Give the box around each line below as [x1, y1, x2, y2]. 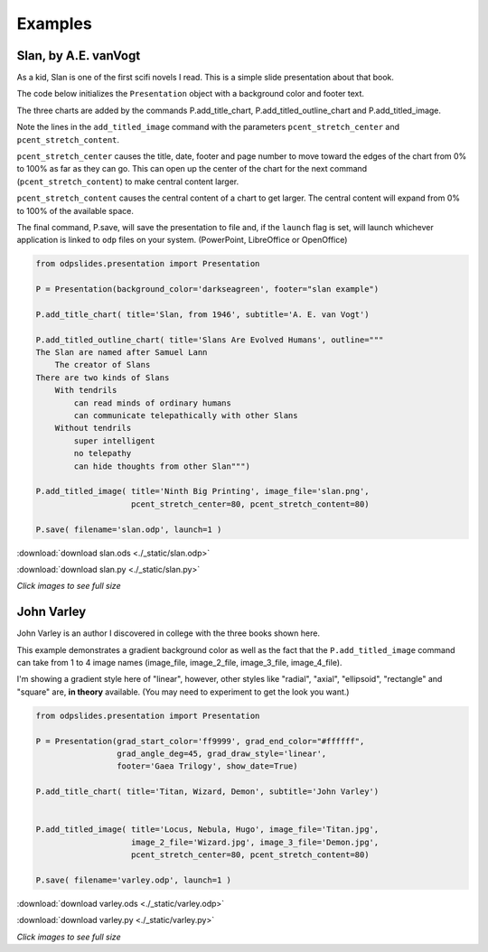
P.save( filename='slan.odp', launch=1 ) [35, 524, 222, 535]
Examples [16, 14, 92, 33]
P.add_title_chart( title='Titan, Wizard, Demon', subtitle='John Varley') [35, 787, 380, 797]
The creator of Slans [54, 359, 151, 370]
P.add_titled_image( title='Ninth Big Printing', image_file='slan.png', [35, 486, 370, 497]
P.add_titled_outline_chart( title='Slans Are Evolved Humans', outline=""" [35, 334, 384, 345]
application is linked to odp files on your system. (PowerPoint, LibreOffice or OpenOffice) [16, 235, 348, 246]
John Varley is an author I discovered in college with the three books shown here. [16, 628, 321, 639]
